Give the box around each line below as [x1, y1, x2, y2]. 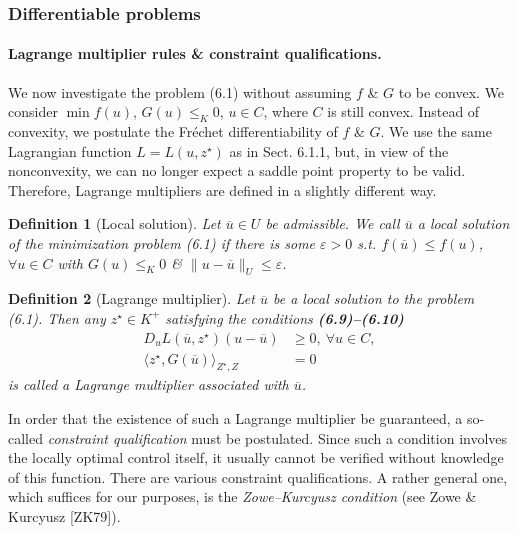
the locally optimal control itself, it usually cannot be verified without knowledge [8, 447, 504, 468]
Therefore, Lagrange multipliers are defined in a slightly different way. [8, 179, 437, 200]
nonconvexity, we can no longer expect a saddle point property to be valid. [8, 160, 466, 181]
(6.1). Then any [8, 307, 106, 328]
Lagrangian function [8, 140, 132, 161]
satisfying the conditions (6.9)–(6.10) [165, 307, 404, 328]
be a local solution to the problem [272, 288, 475, 309]
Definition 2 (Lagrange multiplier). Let [8, 288, 255, 309]
